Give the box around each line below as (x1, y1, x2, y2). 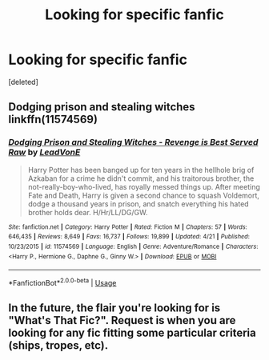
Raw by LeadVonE (8, 146, 81, 158)
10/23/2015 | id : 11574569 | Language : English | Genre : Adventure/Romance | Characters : (8, 242, 259, 250)
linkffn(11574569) (8, 113, 98, 126)
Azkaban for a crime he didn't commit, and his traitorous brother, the (27, 174, 255, 183)
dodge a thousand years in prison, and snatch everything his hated (27, 198, 250, 209)
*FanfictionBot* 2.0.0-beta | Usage (8, 277, 117, 287)
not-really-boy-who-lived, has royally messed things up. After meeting (27, 182, 260, 191)
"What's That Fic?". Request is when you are (8, 314, 236, 327)
